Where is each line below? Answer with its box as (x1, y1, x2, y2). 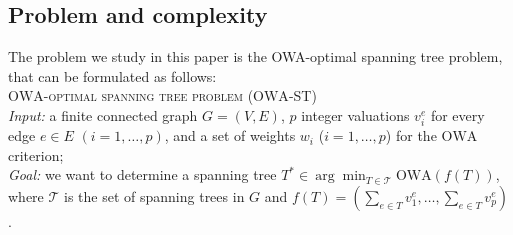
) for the (385, 125, 437, 146)
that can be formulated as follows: (8, 65, 217, 86)
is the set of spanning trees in (64, 185, 245, 206)
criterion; (8, 144, 64, 165)
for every (430, 104, 485, 125)
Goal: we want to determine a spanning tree (8, 164, 277, 185)
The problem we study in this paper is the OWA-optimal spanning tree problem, (8, 46, 503, 67)
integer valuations (301, 104, 410, 125)
